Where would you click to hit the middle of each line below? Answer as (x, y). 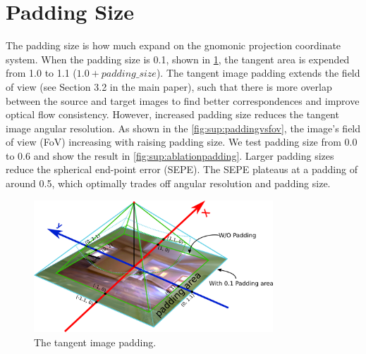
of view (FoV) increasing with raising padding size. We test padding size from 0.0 (182, 142)
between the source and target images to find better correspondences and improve (183, 100)
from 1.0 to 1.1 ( (41, 73)
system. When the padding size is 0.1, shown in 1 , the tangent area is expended (178, 59)
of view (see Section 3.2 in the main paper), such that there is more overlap (169, 86)
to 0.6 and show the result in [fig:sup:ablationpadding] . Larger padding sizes (170, 155)
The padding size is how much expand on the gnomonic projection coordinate (173, 45)
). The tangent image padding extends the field (258, 73)
